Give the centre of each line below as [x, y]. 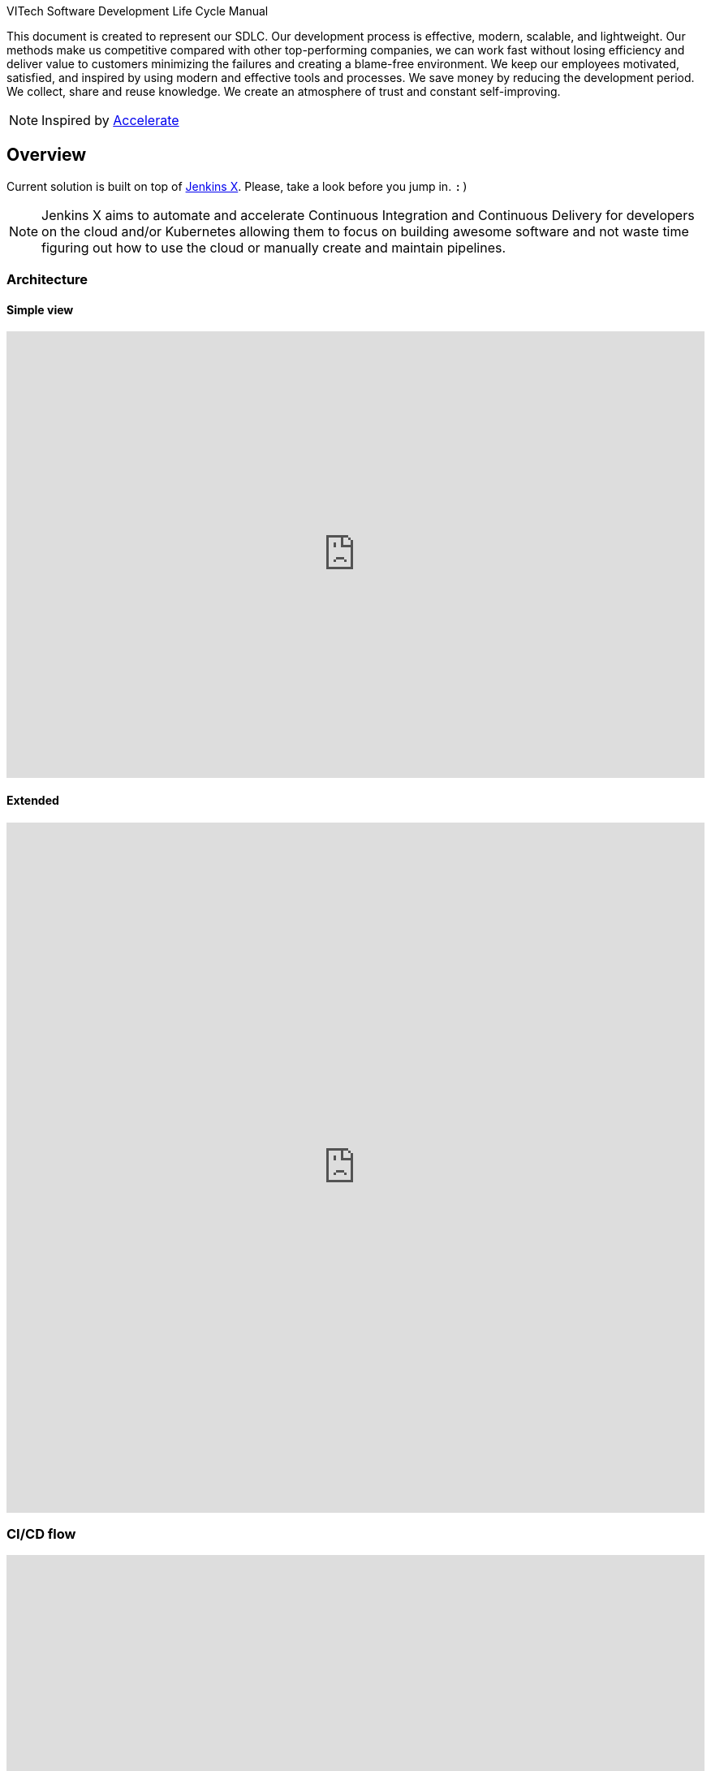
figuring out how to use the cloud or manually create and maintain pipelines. [274, 247]
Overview [47, 155]
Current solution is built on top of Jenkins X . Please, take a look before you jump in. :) [237, 186]
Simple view [40, 309]
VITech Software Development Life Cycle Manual [138, 11]
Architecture [47, 280]
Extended [33, 801]
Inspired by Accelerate [110, 120]
